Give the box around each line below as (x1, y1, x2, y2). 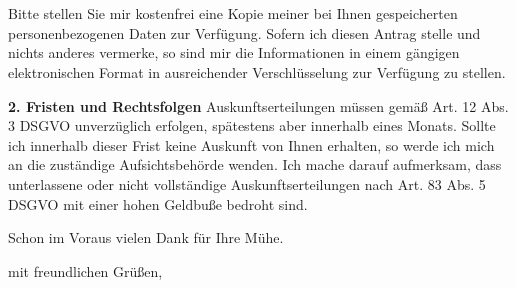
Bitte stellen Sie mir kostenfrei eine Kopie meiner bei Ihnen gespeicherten (8, 3, 458, 24)
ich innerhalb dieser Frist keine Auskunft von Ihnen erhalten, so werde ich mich (8, 134, 495, 155)
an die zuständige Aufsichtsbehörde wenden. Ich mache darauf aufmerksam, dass (8, 154, 502, 175)
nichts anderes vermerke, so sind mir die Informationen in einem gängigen (8, 42, 460, 63)
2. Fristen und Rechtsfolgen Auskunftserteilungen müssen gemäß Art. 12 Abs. (8, 95, 509, 116)
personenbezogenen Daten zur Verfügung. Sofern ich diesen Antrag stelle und (8, 22, 481, 43)
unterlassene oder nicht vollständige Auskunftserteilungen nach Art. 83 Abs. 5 (8, 173, 486, 194)
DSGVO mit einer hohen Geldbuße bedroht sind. (8, 193, 308, 214)
